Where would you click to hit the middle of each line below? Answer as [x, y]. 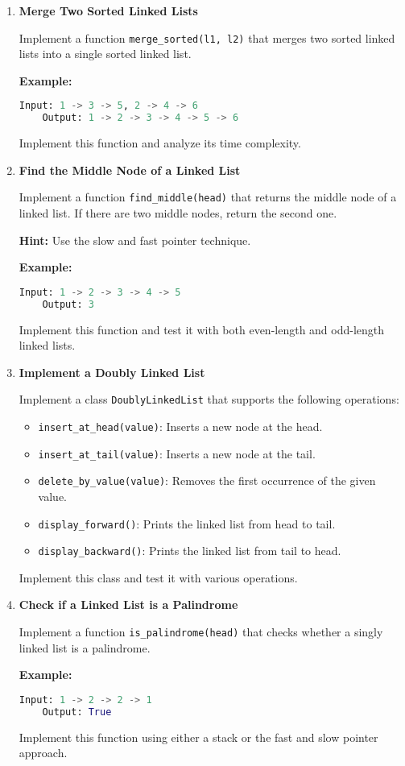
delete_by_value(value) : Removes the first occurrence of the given [207, 480]
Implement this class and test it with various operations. [158, 577]
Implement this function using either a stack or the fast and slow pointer [198, 737]
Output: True [77, 712]
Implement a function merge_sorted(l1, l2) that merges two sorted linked [207, 37]
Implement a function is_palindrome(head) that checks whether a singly [201, 632]
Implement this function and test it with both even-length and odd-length [202, 329]
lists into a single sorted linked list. [105, 54]
